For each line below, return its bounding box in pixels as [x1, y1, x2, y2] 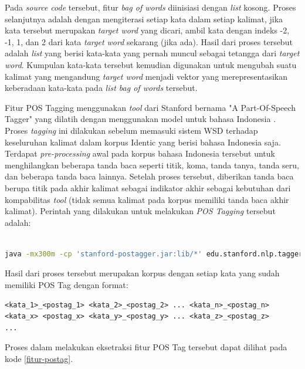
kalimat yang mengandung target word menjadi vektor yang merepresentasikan [5, 70, 288, 82]
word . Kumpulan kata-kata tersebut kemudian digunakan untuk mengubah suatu [5, 58, 297, 70]
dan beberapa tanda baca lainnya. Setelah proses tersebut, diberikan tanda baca [5, 170, 294, 182]
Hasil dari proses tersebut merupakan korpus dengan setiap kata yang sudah [5, 267, 280, 279]
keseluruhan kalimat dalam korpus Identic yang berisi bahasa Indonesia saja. [5, 136, 281, 148]
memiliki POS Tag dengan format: [5, 279, 128, 291]
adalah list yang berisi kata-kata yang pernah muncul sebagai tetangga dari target [5, 47, 300, 59]
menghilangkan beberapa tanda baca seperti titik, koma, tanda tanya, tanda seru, [5, 158, 299, 171]
